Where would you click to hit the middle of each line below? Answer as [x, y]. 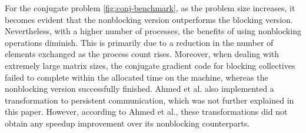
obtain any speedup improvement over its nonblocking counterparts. [127, 123]
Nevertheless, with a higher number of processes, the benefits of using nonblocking [153, 31]
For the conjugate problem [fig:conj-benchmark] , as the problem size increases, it [150, 8]
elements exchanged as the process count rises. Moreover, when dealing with [142, 54]
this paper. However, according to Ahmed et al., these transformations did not [146, 112]
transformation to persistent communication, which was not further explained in [149, 100]
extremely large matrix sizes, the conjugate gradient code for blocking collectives [150, 65]
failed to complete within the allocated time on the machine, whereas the [137, 77]
